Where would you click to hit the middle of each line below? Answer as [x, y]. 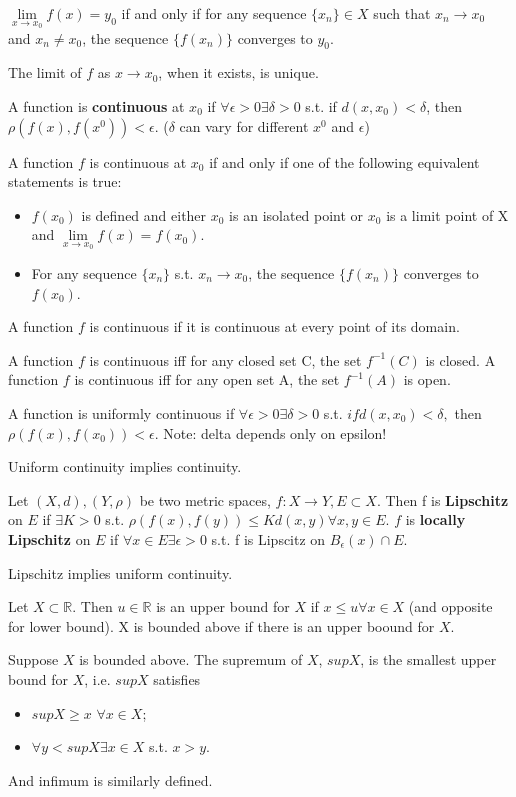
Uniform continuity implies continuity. [125, 466]
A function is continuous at [96, 106]
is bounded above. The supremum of [191, 659]
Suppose [33, 659]
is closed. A [460, 359]
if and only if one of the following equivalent [344, 161]
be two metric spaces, [205, 499]
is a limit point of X [447, 214]
